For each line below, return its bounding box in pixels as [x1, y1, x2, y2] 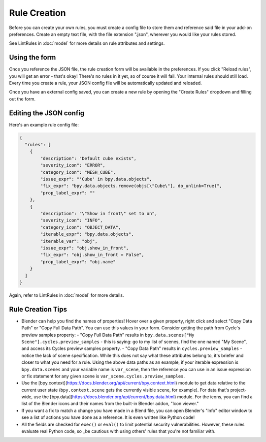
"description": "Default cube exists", [40, 156, 136, 161]
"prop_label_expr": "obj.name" [40, 259, 116, 264]
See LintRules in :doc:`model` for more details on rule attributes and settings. [9, 40, 165, 46]
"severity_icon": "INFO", [40, 218, 103, 223]
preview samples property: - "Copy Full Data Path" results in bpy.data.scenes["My [21, 332, 195, 338]
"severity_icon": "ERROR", [40, 162, 105, 168]
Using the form [9, 53, 56, 62]
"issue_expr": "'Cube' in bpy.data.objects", [40, 176, 152, 182]
